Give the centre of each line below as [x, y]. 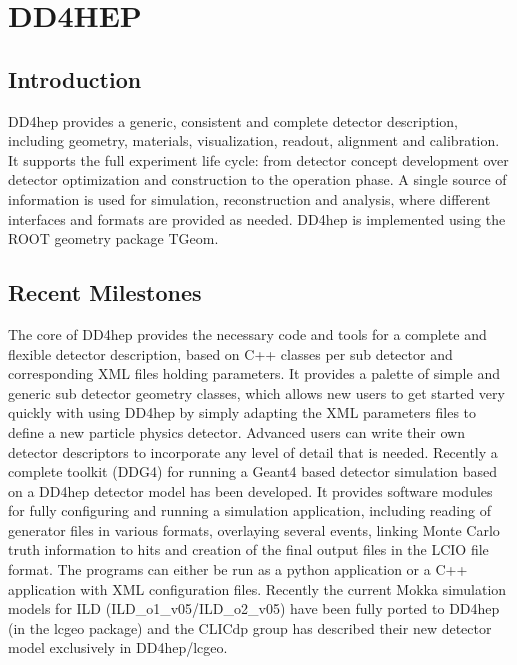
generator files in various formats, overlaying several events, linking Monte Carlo [254, 529]
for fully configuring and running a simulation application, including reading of [249, 510]
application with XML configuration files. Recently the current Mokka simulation [257, 588]
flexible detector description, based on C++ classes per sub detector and [230, 353]
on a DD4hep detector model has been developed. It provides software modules [250, 490]
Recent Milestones [105, 292]
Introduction [75, 78]
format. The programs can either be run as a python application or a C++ [238, 569]
